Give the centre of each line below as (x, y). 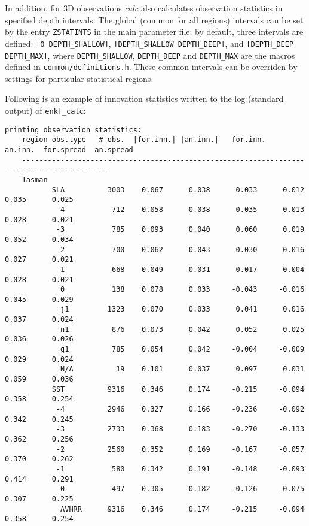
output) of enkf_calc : (45, 110)
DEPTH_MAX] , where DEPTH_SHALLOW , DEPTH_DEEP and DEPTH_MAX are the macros (150, 55)
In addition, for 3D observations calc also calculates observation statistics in (144, 8)
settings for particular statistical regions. (79, 78)
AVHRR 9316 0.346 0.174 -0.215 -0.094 (183, 509)
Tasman (35, 179)
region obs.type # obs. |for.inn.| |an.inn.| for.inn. (144, 140)
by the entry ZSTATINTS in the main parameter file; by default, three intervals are (154, 31)
